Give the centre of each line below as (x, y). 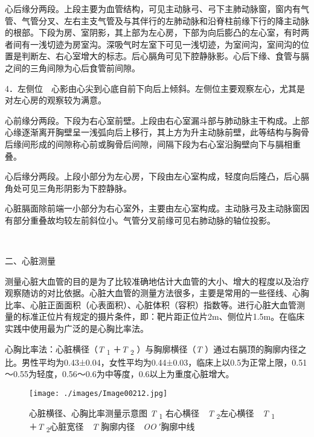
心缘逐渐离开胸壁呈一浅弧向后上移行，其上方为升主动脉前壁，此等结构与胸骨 (157, 132)
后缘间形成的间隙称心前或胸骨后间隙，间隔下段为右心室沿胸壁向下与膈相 (149, 144)
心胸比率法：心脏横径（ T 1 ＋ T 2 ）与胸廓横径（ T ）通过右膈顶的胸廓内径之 (156, 349)
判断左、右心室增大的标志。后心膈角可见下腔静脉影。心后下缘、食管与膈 (165, 56)
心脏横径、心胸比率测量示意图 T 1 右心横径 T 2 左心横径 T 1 (152, 413)
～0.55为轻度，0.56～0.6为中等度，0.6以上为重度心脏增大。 (120, 374)
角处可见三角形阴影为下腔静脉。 (68, 188)
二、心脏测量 (30, 261)
